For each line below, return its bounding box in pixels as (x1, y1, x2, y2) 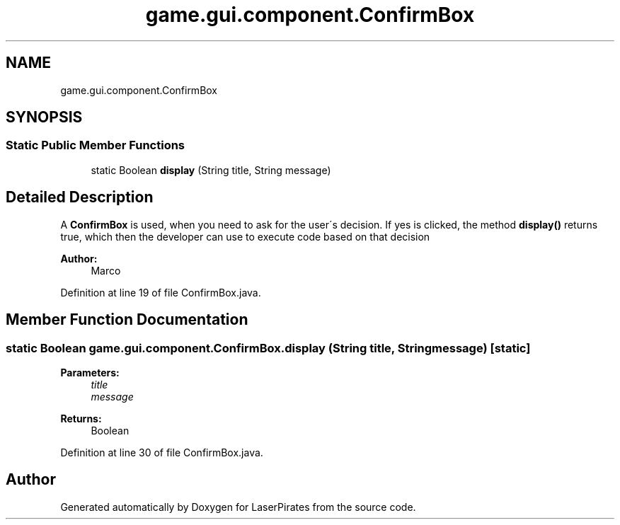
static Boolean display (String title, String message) (91, 163, 331, 176)
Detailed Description (6, 188, 154, 207)
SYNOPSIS (6, 108, 83, 127)
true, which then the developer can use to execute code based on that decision (60, 230, 430, 243)
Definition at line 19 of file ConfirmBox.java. (60, 286, 261, 299)
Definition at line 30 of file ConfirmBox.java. (60, 446, 263, 458)
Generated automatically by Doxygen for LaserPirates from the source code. (60, 500, 416, 513)
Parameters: (60, 366, 120, 379)
